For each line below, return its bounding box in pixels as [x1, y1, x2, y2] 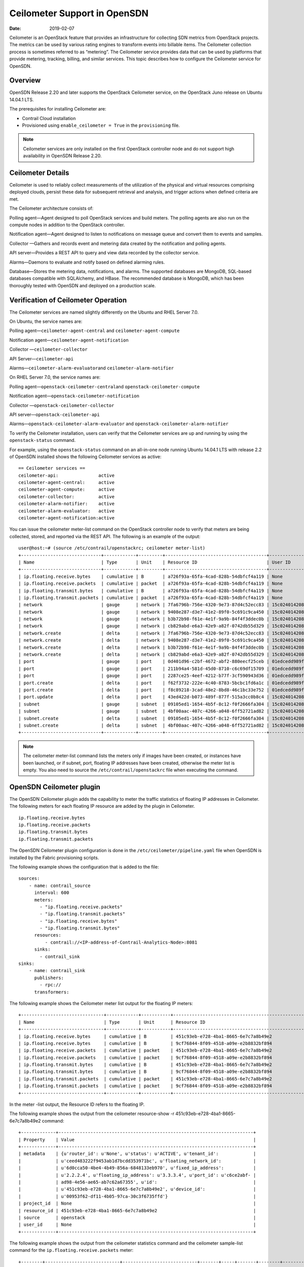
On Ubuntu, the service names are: [9, 318, 83, 324]
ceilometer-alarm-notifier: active [18, 501, 115, 507]
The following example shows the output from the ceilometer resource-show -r [9, 1110, 175, 1117]
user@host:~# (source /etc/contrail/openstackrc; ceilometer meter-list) [18, 545, 206, 551]
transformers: [34, 989, 69, 995]
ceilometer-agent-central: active [18, 479, 115, 486]
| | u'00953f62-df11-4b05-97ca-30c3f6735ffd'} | [18, 1194, 256, 1199]
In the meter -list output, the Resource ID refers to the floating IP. [9, 1101, 145, 1107]
